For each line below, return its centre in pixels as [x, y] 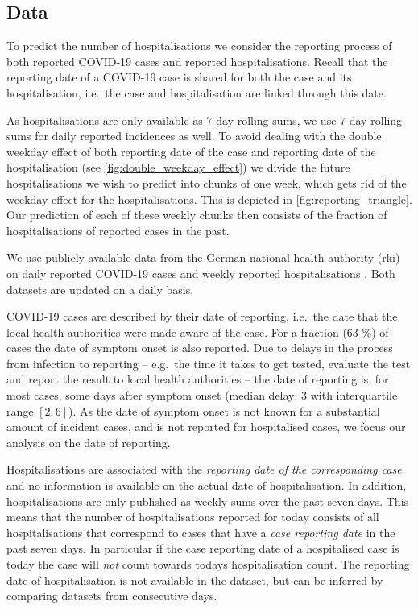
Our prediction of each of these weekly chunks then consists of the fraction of [197, 215]
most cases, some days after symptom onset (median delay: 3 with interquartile [202, 395]
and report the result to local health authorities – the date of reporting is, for [198, 379]
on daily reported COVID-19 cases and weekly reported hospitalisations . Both [201, 273]
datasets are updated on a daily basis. [100, 289]
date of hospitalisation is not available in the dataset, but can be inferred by [195, 580]
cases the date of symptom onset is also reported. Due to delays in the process [200, 348]
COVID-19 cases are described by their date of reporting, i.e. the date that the [202, 316]
